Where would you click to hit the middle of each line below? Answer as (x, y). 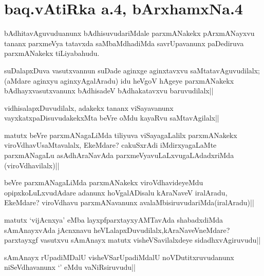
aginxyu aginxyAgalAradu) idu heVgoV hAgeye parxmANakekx (134, 80)
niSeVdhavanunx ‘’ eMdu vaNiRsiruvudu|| (70, 267)
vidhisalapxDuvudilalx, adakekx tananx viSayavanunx (89, 107)
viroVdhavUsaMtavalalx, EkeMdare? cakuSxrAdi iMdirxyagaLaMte (110, 145)
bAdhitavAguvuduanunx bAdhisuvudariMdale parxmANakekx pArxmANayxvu (129, 33)
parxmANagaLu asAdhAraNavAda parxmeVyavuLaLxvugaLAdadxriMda (119, 155)
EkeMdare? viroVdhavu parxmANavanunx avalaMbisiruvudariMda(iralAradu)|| (129, 202)
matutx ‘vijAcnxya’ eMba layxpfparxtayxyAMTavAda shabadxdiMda (114, 220)
